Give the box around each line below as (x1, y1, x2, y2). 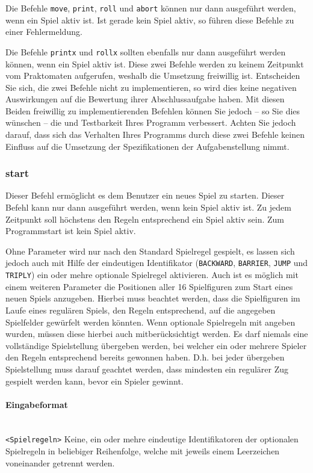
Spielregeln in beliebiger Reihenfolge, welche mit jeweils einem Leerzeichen (5, 445, 280, 457)
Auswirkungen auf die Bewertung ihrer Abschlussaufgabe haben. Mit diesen (5, 93, 285, 105)
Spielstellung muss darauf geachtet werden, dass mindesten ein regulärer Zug (5, 362, 289, 375)
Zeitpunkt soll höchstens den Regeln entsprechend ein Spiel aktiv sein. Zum (5, 212, 285, 225)
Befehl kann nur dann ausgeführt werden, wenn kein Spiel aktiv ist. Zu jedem (5, 201, 291, 214)
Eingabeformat (5, 398, 68, 410)
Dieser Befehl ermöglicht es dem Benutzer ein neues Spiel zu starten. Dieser (5, 189, 285, 202)
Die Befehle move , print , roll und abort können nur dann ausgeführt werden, (5, 2, 296, 14)
